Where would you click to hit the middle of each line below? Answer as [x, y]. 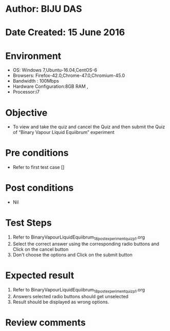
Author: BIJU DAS [44, 9]
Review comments [45, 323]
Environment [33, 56]
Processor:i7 [26, 92]
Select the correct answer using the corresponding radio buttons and [86, 244]
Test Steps [29, 223]
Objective [26, 113]
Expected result [40, 276]
